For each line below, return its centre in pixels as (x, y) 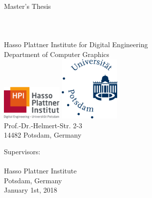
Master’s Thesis (27, 6)
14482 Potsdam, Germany (43, 135)
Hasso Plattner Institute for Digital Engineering (76, 44)
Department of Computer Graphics (57, 54)
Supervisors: (22, 151)
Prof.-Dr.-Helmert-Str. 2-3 (43, 125)
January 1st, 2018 (31, 190)
